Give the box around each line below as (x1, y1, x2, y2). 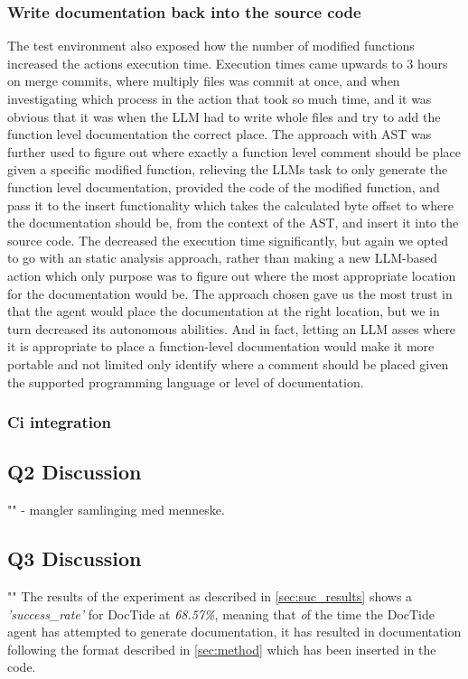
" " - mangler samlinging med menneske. (7, 500, 225, 519)
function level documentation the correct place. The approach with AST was (7, 125, 432, 144)
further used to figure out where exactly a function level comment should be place (7, 142, 461, 161)
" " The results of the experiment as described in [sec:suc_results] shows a (7, 586, 413, 605)
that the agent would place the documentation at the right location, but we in (7, 302, 440, 321)
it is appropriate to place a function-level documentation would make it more (7, 337, 435, 356)
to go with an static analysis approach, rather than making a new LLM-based (7, 248, 438, 267)
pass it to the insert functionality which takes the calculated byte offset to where (7, 195, 454, 214)
